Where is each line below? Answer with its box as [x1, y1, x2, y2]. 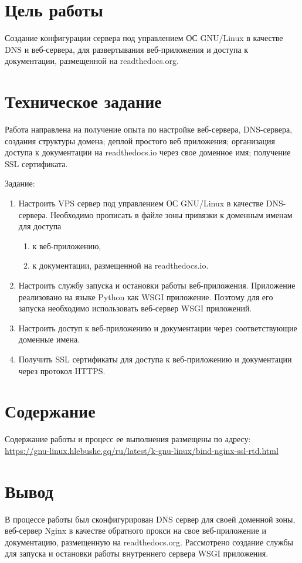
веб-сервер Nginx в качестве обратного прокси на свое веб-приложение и [5, 524, 266, 537]
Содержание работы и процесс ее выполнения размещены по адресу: [5, 433, 251, 445]
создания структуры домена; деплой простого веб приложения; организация [5, 134, 275, 147]
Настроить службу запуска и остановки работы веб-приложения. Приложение [18, 279, 296, 291]
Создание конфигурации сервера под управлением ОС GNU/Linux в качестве [5, 32, 283, 44]
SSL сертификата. [5, 157, 68, 169]
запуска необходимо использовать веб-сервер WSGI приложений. [18, 302, 252, 314]
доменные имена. [18, 333, 80, 345]
